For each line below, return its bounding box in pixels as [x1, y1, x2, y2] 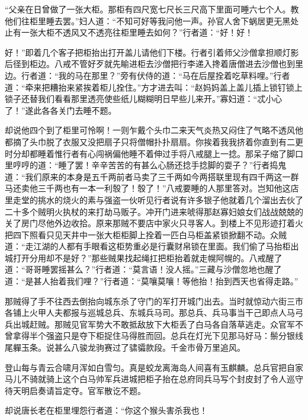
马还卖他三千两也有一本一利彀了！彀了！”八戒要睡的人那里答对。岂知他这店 [5, 182, 299, 194]
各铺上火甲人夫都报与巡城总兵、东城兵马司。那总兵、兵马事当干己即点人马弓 [5, 306, 303, 319]
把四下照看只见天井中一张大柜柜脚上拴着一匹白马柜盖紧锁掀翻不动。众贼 [5, 228, 287, 241]
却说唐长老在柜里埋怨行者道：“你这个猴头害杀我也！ [5, 404, 208, 416]
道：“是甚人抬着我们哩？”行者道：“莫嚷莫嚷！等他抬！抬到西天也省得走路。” [5, 275, 299, 287]
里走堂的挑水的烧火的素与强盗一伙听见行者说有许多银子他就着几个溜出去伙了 [5, 193, 303, 206]
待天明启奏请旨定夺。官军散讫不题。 [5, 384, 146, 396]
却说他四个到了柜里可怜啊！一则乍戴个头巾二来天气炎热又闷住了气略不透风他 [5, 124, 303, 136]
